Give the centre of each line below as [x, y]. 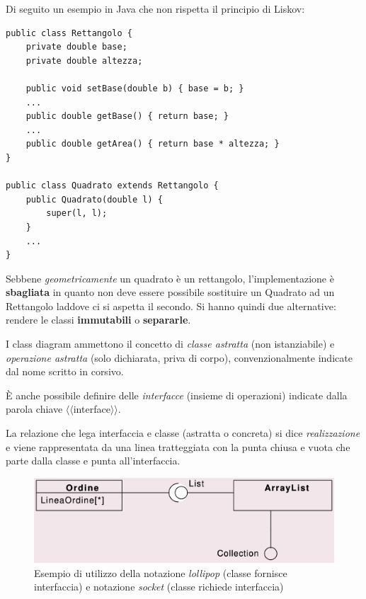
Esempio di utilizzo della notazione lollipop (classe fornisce [161, 572]
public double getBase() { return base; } [127, 116]
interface [92, 409]
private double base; [76, 47]
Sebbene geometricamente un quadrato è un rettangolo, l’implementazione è [170, 278]
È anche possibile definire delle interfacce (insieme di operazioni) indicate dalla [177, 395]
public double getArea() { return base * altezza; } [153, 144]
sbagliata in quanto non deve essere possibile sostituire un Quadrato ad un [170, 292]
